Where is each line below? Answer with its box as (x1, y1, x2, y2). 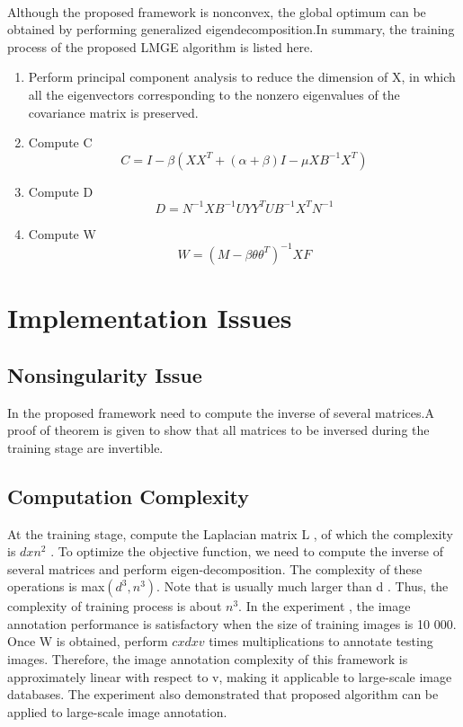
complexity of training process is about (7, 597, 222, 616)
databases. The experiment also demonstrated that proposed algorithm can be (7, 685, 439, 704)
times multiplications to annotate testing (209, 632, 433, 651)
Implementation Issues (7, 299, 292, 336)
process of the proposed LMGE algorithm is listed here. (7, 37, 314, 56)
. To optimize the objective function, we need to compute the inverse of (50, 542, 443, 561)
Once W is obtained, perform (7, 632, 168, 651)
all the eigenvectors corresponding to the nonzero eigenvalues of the (28, 84, 400, 103)
